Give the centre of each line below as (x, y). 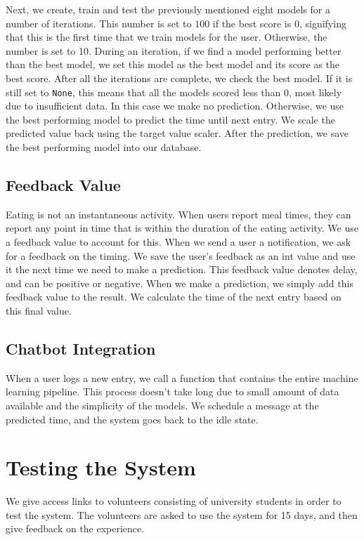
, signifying (323, 23)
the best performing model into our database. (104, 147)
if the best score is (252, 23)
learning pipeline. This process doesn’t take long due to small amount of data (173, 391)
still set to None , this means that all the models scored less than (143, 92)
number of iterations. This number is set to (99, 23)
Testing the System (101, 467)
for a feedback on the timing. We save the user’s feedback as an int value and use (181, 255)
